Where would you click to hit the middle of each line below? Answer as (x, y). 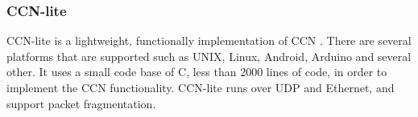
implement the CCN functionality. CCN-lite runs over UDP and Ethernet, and (201, 87)
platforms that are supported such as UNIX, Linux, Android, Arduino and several (209, 56)
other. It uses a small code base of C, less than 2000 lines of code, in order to (197, 72)
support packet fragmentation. (81, 103)
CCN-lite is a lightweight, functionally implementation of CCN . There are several (209, 40)
